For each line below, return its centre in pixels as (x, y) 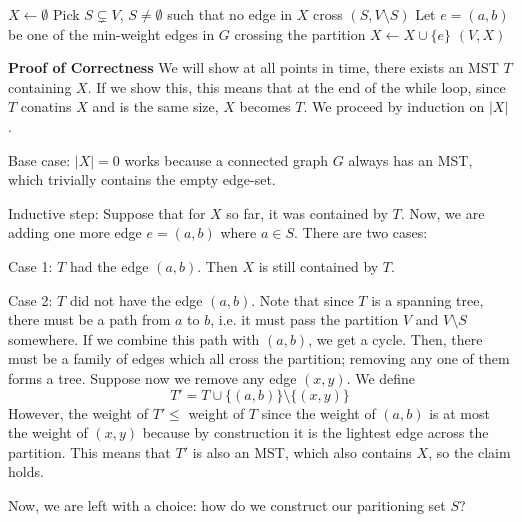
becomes (265, 106)
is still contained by (318, 265)
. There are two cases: (361, 232)
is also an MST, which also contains (302, 451)
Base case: (39, 159)
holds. (26, 471)
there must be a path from (89, 319)
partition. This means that (89, 451)
